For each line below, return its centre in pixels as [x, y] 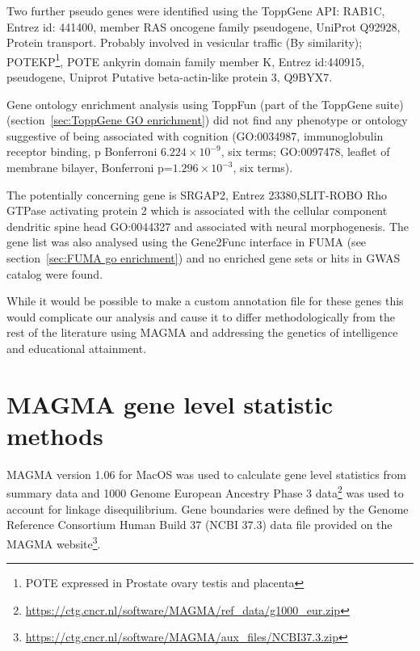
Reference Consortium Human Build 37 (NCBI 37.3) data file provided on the [199, 525]
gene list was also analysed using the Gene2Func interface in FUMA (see [187, 242]
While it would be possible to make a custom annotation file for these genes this [205, 301]
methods [55, 435]
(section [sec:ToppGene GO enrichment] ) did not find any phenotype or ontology [207, 120]
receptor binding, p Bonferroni [82, 151]
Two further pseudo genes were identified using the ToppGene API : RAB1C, [196, 10]
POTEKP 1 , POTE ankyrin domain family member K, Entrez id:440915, [186, 60]
